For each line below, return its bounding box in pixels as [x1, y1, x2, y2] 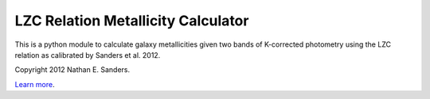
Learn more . [14, 79, 55, 89]
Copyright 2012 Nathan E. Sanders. [14, 65, 131, 74]
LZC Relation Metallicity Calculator [14, 12, 249, 29]
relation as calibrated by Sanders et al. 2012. [14, 50, 161, 59]
